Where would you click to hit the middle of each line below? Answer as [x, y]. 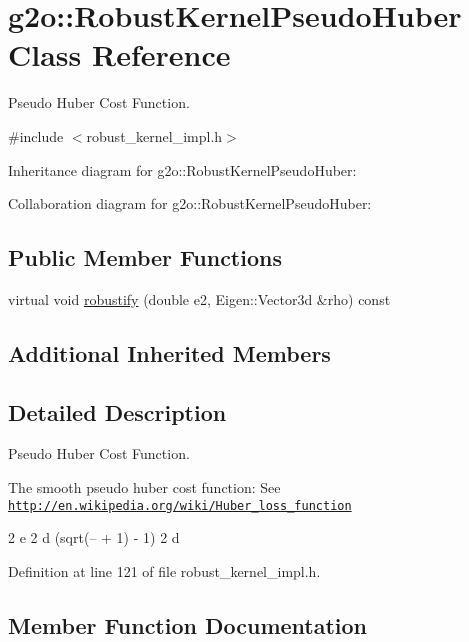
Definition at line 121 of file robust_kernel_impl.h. [164, 570]
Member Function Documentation [188, 624]
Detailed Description [117, 411]
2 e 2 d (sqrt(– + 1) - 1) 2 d [94, 537]
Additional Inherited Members [169, 352]
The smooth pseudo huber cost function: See [144, 487]
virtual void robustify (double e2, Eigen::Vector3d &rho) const [199, 298]
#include [36, 135]
